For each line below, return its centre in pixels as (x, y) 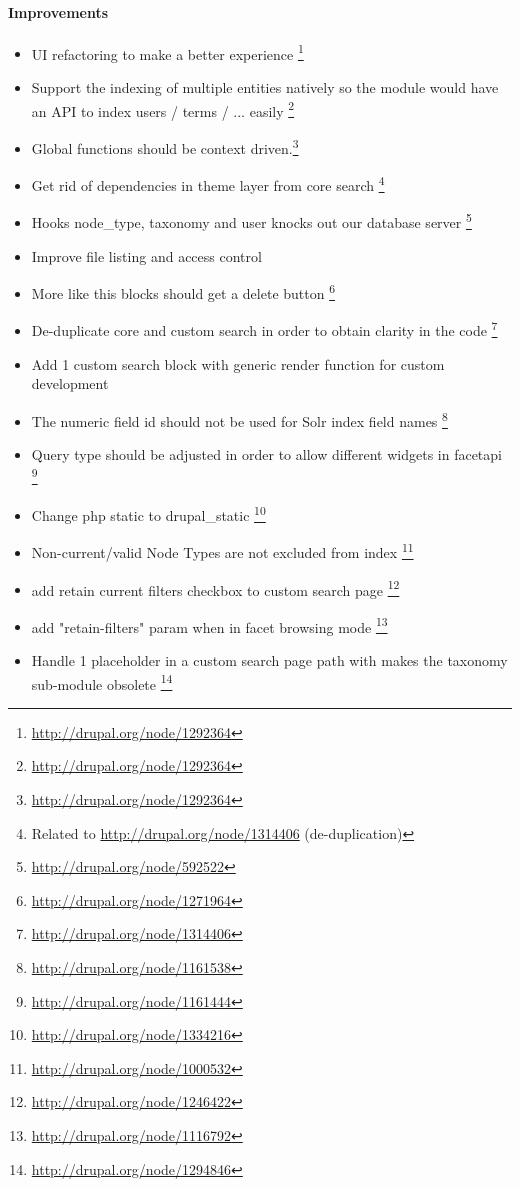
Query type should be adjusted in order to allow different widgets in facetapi (266, 454)
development (70, 383)
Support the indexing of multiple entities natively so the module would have (265, 87)
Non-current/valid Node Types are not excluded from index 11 (222, 550)
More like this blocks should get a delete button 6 (183, 291)
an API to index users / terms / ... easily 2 (163, 109)
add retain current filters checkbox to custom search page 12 (215, 588)
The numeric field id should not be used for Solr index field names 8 (239, 419)
